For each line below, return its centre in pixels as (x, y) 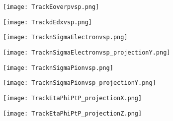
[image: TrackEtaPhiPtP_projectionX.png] (73, 98)
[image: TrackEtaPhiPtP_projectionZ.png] (73, 113)
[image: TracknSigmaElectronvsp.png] (65, 37)
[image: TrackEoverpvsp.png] (51, 7)
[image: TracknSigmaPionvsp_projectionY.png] (80, 83)
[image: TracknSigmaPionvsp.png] (58, 68)
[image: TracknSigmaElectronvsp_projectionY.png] (87, 52)
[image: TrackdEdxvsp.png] (47, 22)
